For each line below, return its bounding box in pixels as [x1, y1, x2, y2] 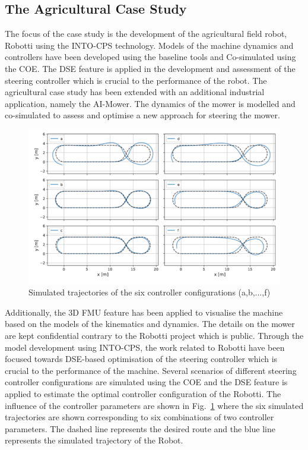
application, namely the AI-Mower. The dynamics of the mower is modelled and [5, 97, 296, 109]
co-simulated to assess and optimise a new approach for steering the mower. [5, 109, 280, 121]
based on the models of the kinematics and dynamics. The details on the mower [5, 317, 295, 330]
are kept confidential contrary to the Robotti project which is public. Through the [5, 329, 304, 341]
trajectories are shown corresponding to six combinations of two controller [5, 411, 274, 423]
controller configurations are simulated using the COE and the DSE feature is [5, 376, 288, 388]
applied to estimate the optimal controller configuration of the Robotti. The [5, 387, 281, 399]
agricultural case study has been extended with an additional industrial [5, 86, 265, 98]
